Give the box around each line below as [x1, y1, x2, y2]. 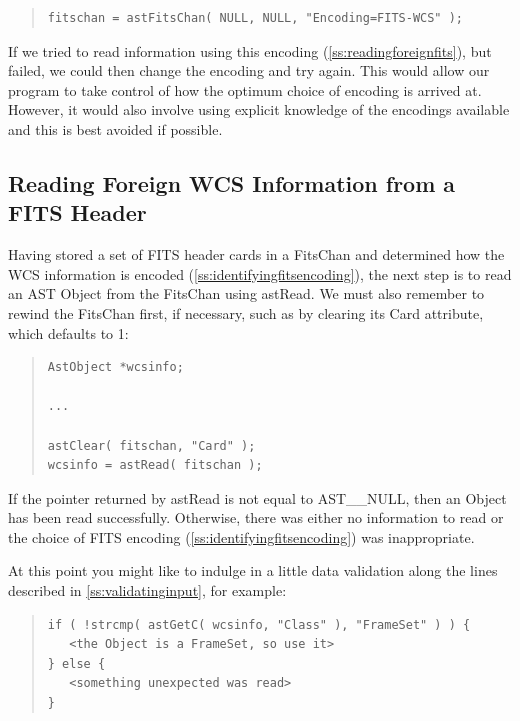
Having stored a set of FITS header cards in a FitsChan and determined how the [8, 244, 505, 265]
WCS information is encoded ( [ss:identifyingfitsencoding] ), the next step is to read [8, 263, 512, 284]
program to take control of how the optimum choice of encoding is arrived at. [8, 79, 482, 100]
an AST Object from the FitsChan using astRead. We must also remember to [8, 283, 485, 304]
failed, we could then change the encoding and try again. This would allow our [8, 60, 490, 81]
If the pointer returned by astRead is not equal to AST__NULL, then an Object [8, 487, 507, 508]
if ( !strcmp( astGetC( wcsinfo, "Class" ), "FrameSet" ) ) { [47, 617, 471, 632]
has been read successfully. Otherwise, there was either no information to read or [8, 507, 504, 528]
